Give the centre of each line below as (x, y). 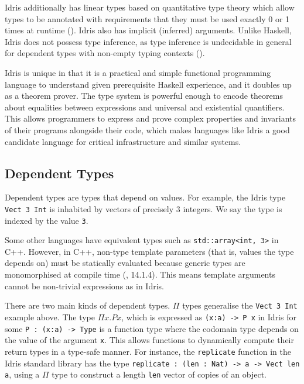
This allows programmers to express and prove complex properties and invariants (151, 118)
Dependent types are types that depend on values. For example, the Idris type (145, 197)
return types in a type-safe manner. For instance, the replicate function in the (148, 351)
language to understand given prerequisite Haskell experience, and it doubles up (148, 84)
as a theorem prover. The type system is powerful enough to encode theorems (144, 96)
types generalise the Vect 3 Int (240, 305)
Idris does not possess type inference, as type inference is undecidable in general (148, 41)
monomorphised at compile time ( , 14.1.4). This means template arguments (140, 274)
